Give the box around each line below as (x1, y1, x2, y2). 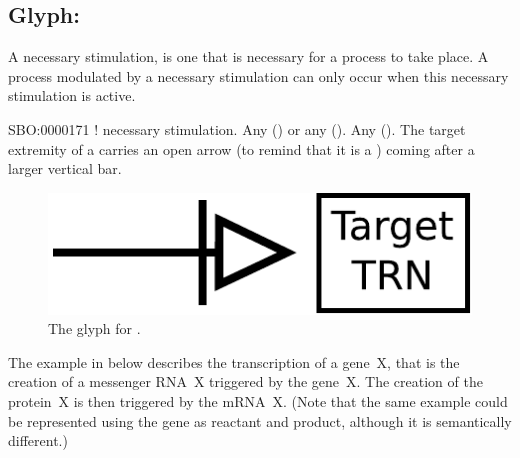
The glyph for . (48, 318, 141, 339)
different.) (8, 430, 68, 451)
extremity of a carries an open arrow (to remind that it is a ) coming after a (8, 138, 475, 159)
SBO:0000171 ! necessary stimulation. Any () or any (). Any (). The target (8, 118, 466, 139)
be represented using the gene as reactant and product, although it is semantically (8, 410, 512, 431)
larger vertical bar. (8, 158, 122, 179)
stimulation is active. (8, 85, 136, 106)
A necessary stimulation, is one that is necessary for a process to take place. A (8, 46, 489, 67)
